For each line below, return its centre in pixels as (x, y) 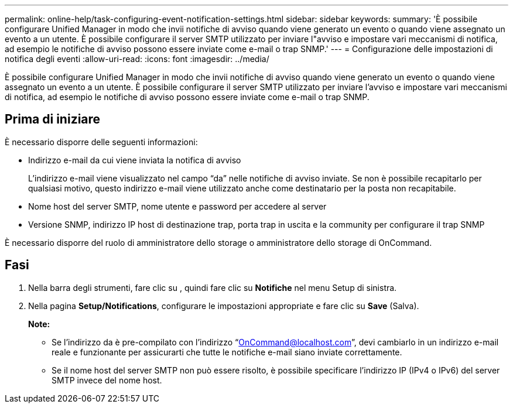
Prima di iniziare (53, 119)
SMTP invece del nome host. (107, 380)
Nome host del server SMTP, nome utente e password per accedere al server (177, 206)
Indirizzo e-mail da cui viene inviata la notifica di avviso (135, 160)
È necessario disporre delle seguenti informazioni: (101, 142)
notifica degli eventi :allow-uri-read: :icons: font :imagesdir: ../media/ (137, 59)
